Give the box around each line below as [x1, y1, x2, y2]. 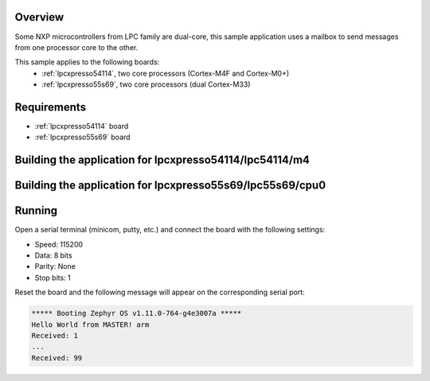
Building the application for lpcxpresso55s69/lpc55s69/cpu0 [14, 179, 326, 192]
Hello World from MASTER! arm [31, 320, 150, 329]
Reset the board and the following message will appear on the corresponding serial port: [14, 287, 306, 297]
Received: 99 [31, 353, 83, 362]
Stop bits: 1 [34, 273, 71, 282]
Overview [14, 10, 64, 24]
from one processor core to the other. [14, 42, 139, 52]
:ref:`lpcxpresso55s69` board [34, 132, 131, 142]
